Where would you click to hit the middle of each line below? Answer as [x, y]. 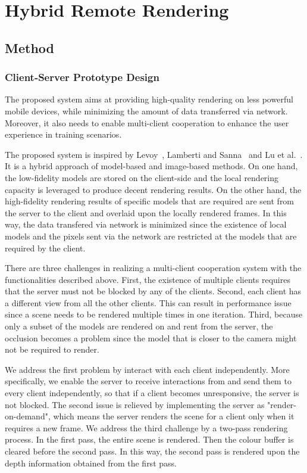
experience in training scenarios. [63, 134]
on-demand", [28, 416]
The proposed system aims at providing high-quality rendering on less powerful [149, 99]
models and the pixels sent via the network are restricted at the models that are [151, 236]
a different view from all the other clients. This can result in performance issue [148, 302]
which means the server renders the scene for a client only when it [174, 416]
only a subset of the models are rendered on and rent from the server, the [139, 326]
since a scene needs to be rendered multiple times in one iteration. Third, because [154, 314]
